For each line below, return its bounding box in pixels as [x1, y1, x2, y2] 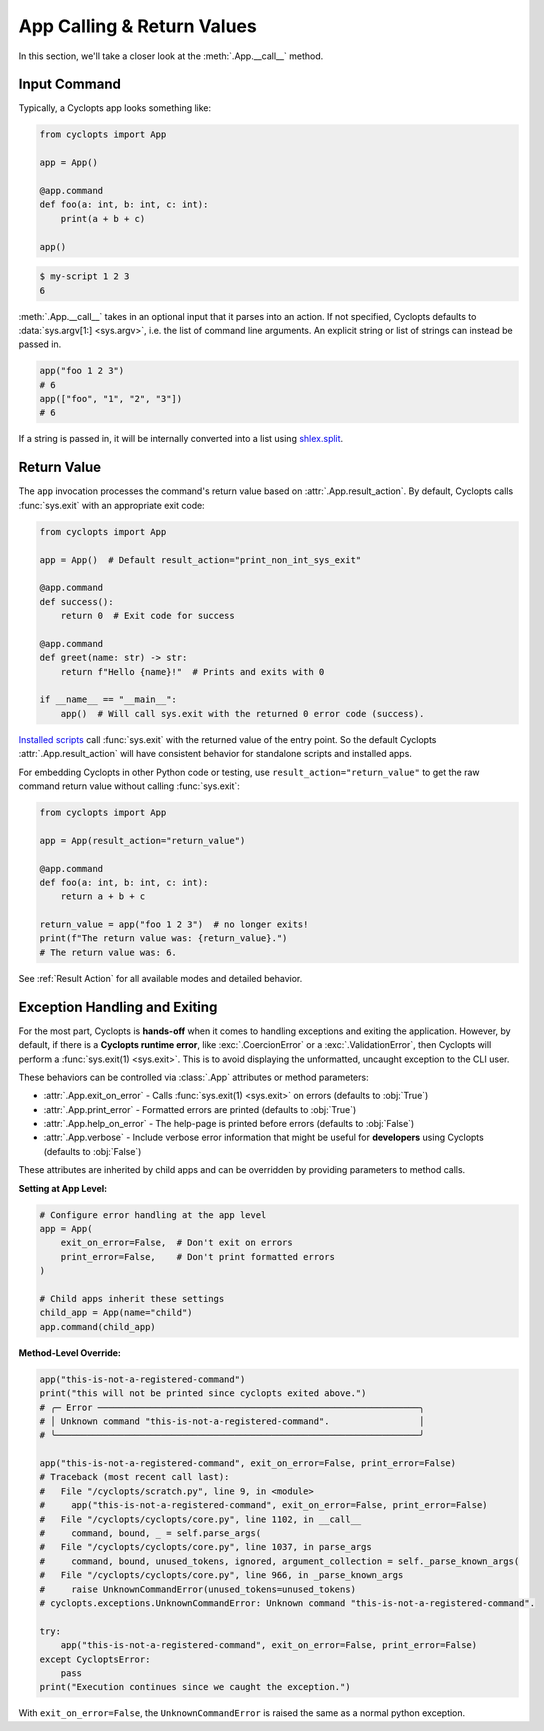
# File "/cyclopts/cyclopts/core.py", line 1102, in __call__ [39, 1513, 362, 1525]
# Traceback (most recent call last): [39, 1471, 230, 1483]
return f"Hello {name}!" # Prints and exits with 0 [60, 666, 325, 677]
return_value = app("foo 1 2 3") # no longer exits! [39, 919, 309, 930]
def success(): [39, 596, 114, 607]
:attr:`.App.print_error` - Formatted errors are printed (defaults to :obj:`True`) [43, 1103, 357, 1115]
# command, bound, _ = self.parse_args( [39, 1528, 262, 1539]
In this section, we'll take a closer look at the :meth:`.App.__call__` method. [18, 50, 324, 62]
